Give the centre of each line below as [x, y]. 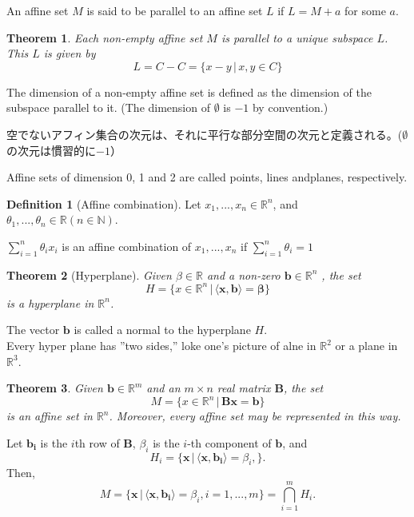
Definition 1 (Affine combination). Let [104, 203]
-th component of [229, 442]
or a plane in [366, 346]
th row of [97, 442]
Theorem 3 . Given [55, 388]
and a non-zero [243, 274]
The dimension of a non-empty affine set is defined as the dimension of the [189, 91]
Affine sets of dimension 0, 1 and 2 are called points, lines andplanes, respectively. [207, 177]
